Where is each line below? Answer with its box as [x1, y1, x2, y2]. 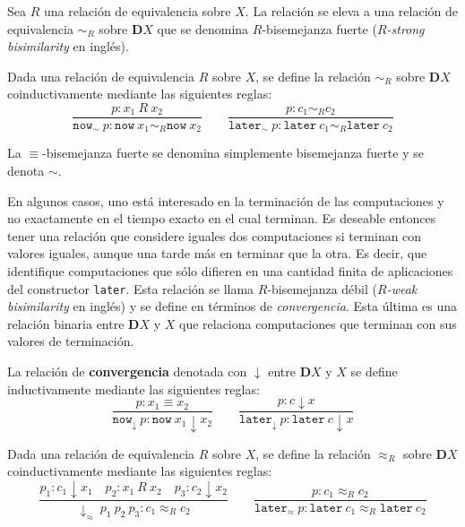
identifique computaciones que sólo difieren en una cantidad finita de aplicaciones [7, 262, 453, 281]
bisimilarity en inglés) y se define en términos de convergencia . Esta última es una [7, 297, 458, 315]
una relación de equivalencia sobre [43, 2, 231, 20]
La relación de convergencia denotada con [7, 362, 247, 381]
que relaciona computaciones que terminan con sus [179, 314, 457, 333]
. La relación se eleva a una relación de [245, 2, 458, 20]
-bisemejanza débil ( [267, 279, 377, 298]
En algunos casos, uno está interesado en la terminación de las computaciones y [7, 191, 444, 210]
